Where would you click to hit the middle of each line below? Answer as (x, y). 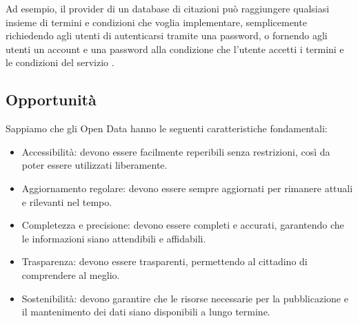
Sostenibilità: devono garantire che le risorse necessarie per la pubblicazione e (185, 298)
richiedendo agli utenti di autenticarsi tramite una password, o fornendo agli (167, 35)
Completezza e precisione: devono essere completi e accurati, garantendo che (183, 225)
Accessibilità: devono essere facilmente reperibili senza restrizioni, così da (176, 151)
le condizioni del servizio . (60, 62)
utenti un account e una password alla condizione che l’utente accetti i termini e (175, 49)
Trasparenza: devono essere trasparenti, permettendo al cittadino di (165, 261)
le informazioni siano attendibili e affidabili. (114, 238)
